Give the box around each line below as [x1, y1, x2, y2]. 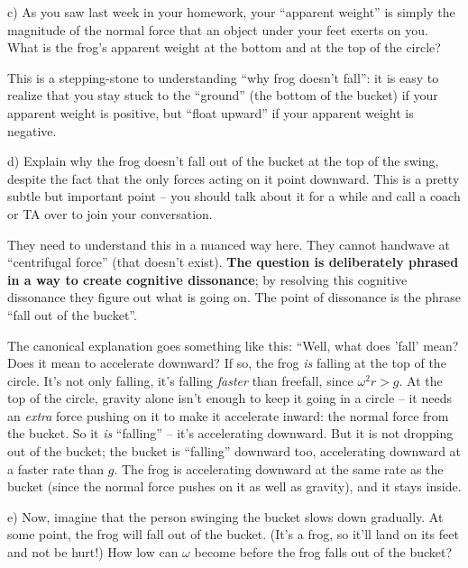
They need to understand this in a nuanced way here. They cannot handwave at [7, 234, 451, 253]
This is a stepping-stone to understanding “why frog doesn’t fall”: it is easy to [7, 68, 439, 87]
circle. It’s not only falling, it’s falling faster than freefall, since [7, 371, 353, 389]
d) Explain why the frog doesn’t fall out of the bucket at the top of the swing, [7, 151, 439, 170]
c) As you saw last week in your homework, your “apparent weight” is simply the [7, 3, 455, 21]
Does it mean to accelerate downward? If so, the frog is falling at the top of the [7, 353, 446, 372]
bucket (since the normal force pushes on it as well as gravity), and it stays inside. [7, 477, 462, 496]
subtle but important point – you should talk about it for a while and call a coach [7, 187, 461, 206]
